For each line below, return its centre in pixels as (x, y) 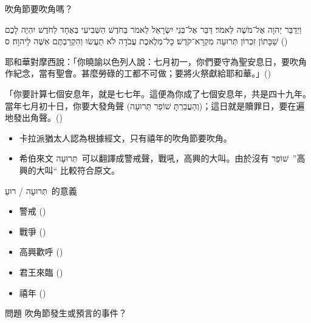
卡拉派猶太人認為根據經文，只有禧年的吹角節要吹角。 (125, 138)
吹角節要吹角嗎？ (39, 8)
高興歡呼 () (41, 252)
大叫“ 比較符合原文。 (78, 170)
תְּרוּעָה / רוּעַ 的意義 (41, 190)
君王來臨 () (41, 272)
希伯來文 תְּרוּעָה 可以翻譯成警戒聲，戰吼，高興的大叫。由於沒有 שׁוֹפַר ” (158, 158)
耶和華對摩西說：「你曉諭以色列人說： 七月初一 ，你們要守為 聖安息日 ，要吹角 (156, 61)
